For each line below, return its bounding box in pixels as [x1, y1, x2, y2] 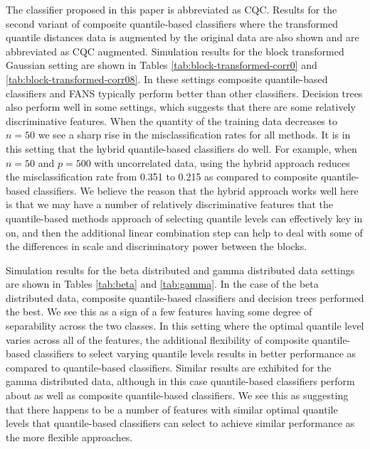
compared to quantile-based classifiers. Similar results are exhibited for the [6, 359, 332, 374]
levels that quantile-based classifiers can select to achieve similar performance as [6, 416, 355, 431]
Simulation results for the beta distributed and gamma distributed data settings [6, 262, 355, 277]
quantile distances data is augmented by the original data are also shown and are [6, 30, 359, 45]
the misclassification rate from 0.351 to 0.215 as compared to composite [6, 169, 318, 184]
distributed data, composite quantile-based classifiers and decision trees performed [6, 290, 364, 305]
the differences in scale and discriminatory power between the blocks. [6, 239, 307, 254]
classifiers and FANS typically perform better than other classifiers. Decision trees [6, 85, 363, 100]
